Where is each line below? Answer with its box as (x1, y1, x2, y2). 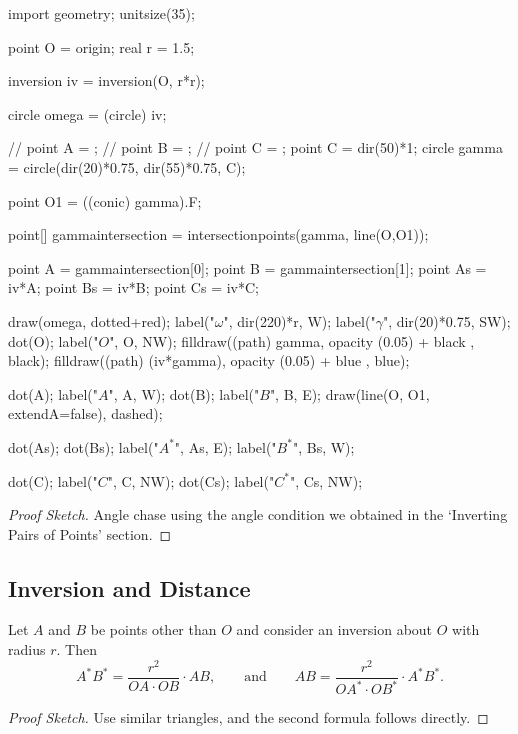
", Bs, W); (292, 436, 355, 457)
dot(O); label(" (8, 330, 99, 351)
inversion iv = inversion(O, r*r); (8, 70, 205, 91)
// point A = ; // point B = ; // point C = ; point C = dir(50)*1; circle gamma (8, 137, 503, 158)
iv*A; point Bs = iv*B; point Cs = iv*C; (8, 277, 259, 298)
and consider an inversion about (236, 619, 433, 640)
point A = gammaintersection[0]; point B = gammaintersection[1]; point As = (8, 257, 487, 278)
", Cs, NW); (289, 470, 363, 491)
